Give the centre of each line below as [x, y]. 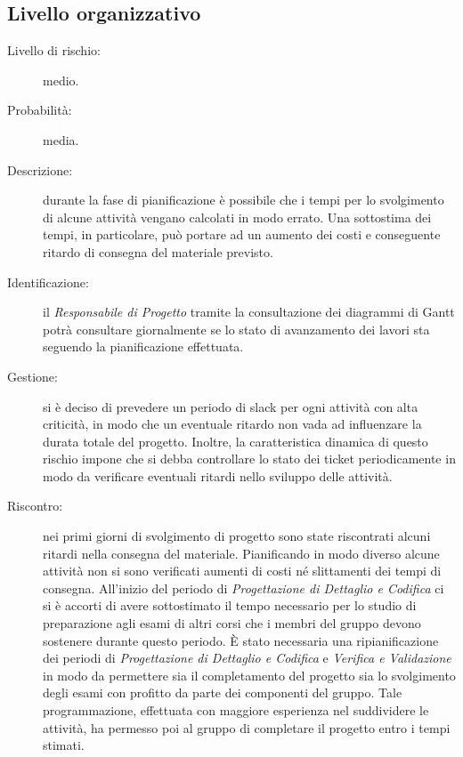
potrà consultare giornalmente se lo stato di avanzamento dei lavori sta [236, 329]
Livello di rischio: [54, 50]
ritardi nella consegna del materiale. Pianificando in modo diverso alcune [241, 553]
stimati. [64, 745]
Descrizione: [40, 169]
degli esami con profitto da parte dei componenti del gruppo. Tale [223, 693]
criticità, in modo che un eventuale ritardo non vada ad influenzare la [232, 424]
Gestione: [32, 376]
